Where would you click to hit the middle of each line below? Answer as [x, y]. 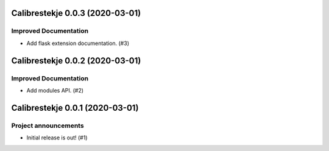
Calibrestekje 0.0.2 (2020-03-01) [76, 61]
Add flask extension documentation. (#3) [78, 43]
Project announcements [48, 125]
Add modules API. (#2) [55, 90]
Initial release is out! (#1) [57, 138]
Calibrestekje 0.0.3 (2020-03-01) [76, 13]
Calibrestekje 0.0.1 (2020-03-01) [75, 107]
